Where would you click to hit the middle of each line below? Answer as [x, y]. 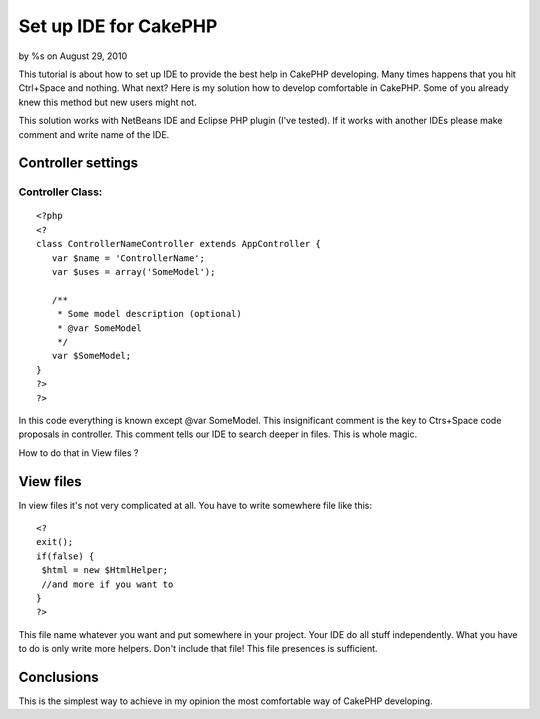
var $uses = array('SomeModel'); [133, 272]
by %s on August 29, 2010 [73, 56]
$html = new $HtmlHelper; [105, 570]
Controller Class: [60, 192]
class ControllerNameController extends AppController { [179, 244]
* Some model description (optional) [149, 314]
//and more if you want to [107, 584]
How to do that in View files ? [78, 452]
